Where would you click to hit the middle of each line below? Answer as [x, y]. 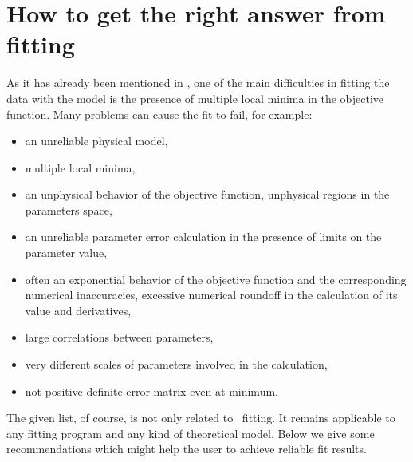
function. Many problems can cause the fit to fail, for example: [159, 114]
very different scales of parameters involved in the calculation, [176, 364]
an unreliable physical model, [96, 141]
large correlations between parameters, [119, 337]
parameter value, [66, 253]
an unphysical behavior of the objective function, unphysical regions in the [207, 194]
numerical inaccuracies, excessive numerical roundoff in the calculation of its [211, 295]
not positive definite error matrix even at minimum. [151, 391]
